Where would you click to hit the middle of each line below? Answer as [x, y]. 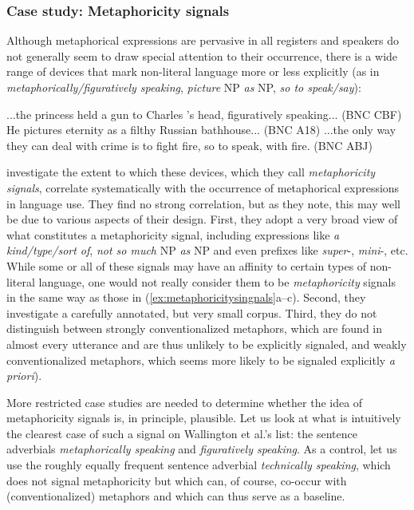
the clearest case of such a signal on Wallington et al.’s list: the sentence [182, 433]
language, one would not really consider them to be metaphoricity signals [217, 281]
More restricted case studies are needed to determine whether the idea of [185, 402]
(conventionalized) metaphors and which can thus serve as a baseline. [176, 496]
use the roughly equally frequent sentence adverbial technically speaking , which [199, 465]
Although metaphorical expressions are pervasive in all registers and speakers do [203, 40]
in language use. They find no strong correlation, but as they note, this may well [203, 203]
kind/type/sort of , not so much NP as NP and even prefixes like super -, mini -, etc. [207, 250]
